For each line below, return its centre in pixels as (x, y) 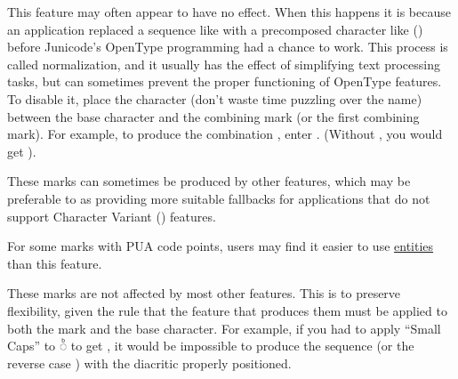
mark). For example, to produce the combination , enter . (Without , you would (225, 134)
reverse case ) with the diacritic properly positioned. (149, 363)
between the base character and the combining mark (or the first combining (213, 116)
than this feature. (55, 263)
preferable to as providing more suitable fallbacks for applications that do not (219, 198)
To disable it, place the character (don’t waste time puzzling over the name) (215, 98)
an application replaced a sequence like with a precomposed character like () (215, 29)
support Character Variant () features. (112, 216)
